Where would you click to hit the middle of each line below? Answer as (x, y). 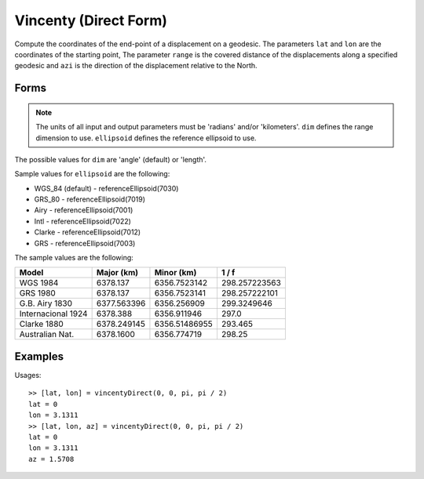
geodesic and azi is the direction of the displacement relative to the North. (136, 66)
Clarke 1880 (42, 324)
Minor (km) (175, 273)
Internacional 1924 (53, 314)
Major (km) (117, 273)
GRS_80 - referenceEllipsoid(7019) (90, 199)
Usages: (28, 375)
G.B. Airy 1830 (46, 303)
